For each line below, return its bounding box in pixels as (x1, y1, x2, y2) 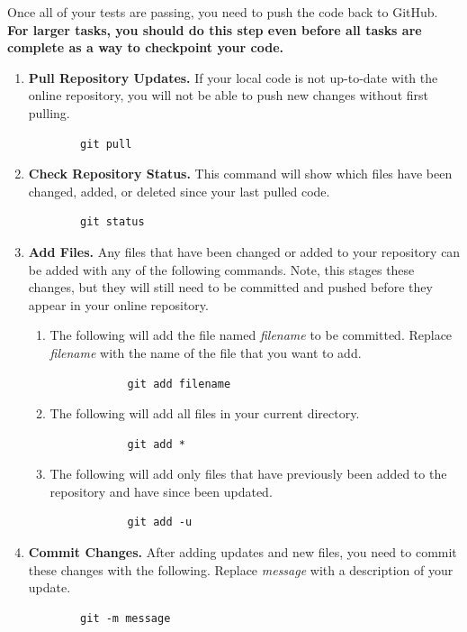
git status (80, 215, 145, 229)
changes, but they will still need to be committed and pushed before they (28, 278, 433, 297)
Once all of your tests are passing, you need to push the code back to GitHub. (7, 3, 438, 21)
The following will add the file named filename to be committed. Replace (49, 325, 453, 344)
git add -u (127, 516, 193, 529)
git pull (80, 137, 132, 151)
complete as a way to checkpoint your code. (7, 38, 283, 57)
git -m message (80, 611, 171, 625)
